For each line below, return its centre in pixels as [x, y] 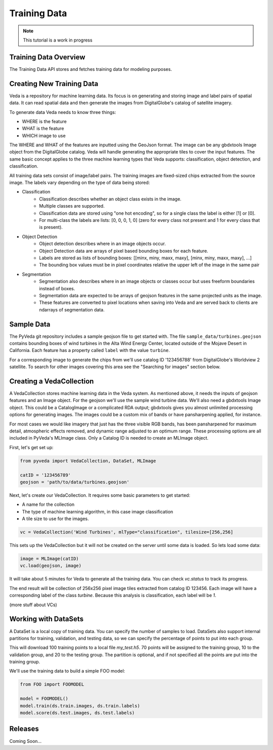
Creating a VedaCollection [52, 381]
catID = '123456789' [45, 475]
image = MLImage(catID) [50, 559]
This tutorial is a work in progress [58, 40]
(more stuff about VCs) [33, 605]
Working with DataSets [46, 619]
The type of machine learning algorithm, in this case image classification [98, 511]
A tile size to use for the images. [56, 519]
